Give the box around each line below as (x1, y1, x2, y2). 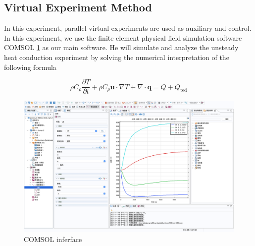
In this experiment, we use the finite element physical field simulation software (4, 32, 242, 43)
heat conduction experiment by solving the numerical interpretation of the (4, 52, 229, 62)
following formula (4, 61, 56, 72)
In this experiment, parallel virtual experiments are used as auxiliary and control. (4, 23, 252, 33)
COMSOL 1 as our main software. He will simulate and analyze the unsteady (4, 42, 239, 53)
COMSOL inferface (24, 234, 82, 244)
